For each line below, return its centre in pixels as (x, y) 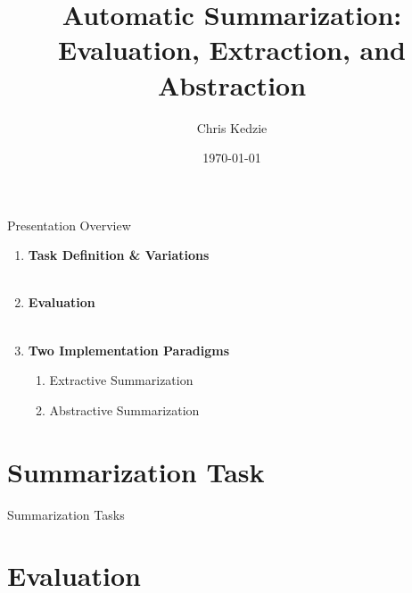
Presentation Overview (69, 225)
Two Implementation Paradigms (129, 350)
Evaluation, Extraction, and (232, 50)
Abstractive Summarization (124, 409)
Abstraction (232, 84)
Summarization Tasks (66, 514)
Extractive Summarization (121, 380)
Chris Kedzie (232, 127)
